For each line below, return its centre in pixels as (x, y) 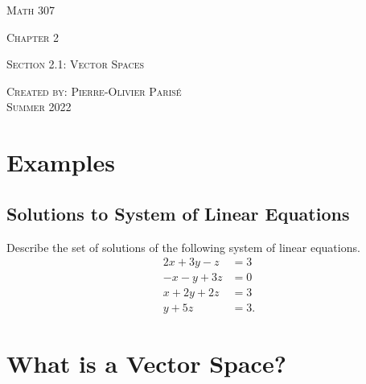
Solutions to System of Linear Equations (178, 213)
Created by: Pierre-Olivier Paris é (94, 91)
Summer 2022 (39, 107)
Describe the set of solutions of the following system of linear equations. (183, 247)
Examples (61, 162)
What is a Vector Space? (146, 363)
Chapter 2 (33, 37)
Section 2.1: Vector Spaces (76, 64)
